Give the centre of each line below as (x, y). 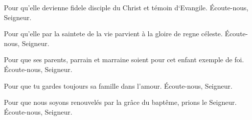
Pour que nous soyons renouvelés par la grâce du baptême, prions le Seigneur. (120, 102)
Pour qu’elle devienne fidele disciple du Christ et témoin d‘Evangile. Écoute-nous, (126, 7)
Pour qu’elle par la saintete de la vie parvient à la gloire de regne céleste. (113, 34)
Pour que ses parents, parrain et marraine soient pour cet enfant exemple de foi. (124, 60)
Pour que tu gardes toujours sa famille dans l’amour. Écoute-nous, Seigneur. (118, 85)
